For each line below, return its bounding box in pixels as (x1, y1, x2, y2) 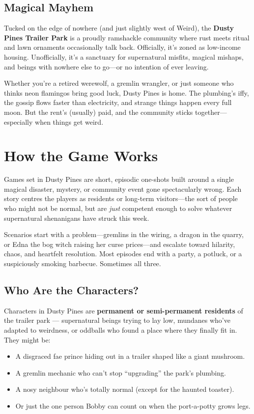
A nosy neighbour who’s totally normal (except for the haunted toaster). (15, 384, 234, 394)
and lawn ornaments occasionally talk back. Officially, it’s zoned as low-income (4, 42, 241, 52)
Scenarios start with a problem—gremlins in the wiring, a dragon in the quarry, (4, 229, 244, 240)
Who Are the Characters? (4, 282, 139, 297)
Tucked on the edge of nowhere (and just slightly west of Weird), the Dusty (4, 23, 234, 33)
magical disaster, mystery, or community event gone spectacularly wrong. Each (4, 183, 242, 194)
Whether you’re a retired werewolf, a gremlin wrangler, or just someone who (4, 78, 234, 88)
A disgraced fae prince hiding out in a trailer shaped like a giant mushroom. (15, 351, 245, 361)
